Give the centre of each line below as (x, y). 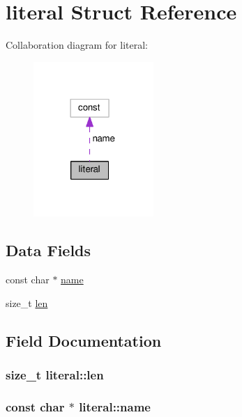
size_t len (27, 302)
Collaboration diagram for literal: (77, 45)
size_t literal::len (55, 374)
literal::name (115, 406)
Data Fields (48, 250)
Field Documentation (84, 340)
